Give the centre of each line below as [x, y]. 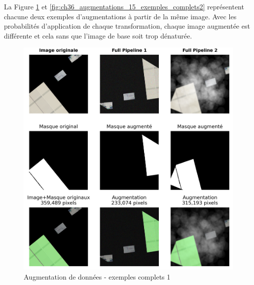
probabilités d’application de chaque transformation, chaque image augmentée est [127, 26]
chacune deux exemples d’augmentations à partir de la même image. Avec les [120, 16]
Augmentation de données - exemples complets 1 [97, 276]
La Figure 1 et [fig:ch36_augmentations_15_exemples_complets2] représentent [124, 6]
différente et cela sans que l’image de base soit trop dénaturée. [98, 35]
